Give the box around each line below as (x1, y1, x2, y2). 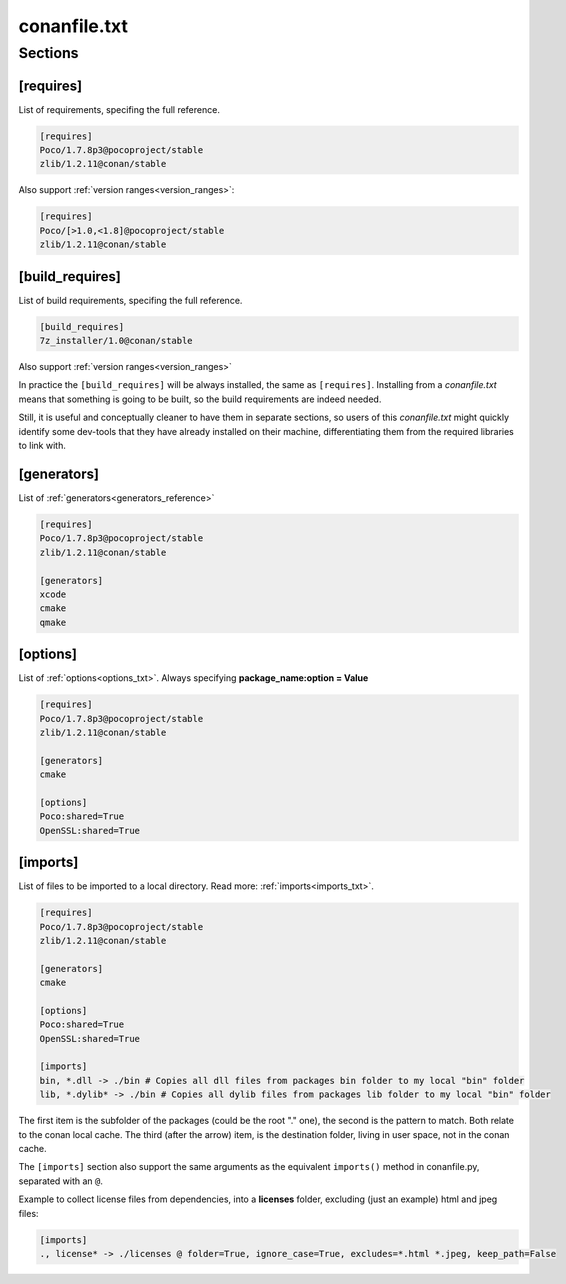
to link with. (18, 440, 67, 452)
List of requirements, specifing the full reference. (18, 103, 220, 115)
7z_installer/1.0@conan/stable (39, 335, 194, 347)
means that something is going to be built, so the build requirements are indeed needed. (18, 393, 382, 405)
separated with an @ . (18, 1175, 104, 1187)
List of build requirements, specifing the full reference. (18, 294, 243, 306)
